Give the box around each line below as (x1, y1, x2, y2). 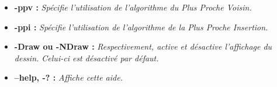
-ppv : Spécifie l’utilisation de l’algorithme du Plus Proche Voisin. (14, 1, 252, 13)
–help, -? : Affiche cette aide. (14, 71, 123, 83)
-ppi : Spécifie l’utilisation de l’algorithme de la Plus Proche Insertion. (14, 20, 268, 33)
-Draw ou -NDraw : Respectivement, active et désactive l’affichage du (14, 40, 272, 53)
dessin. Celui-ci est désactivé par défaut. (14, 51, 159, 64)
